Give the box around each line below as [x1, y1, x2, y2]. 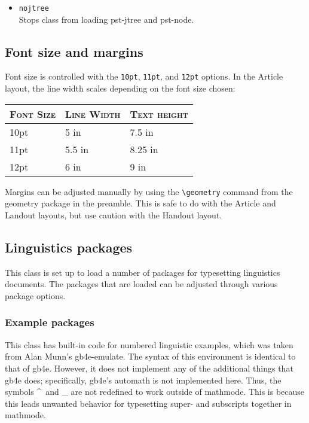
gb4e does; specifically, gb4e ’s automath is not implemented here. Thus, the [5, 373, 282, 386]
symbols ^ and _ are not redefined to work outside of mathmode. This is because [5, 385, 305, 398]
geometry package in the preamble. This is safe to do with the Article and [5, 197, 276, 209]
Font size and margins [5, 42, 143, 60]
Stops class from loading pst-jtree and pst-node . [19, 13, 194, 25]
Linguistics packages [5, 238, 133, 256]
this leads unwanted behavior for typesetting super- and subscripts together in [5, 397, 292, 409]
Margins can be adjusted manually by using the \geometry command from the [5, 185, 293, 197]
